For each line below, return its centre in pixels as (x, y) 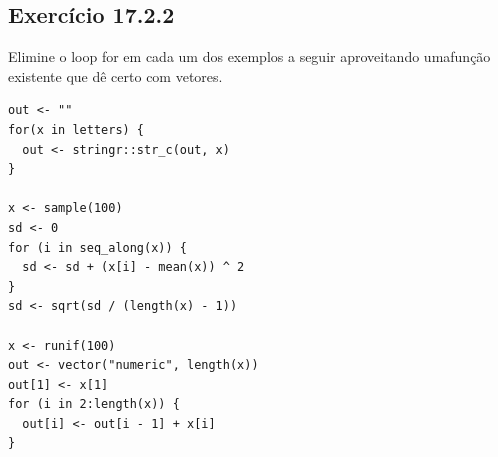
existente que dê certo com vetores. (115, 75)
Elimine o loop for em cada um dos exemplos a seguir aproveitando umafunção (249, 56)
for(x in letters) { (76, 129)
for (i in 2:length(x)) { (94, 404)
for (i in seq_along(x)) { (97, 247)
